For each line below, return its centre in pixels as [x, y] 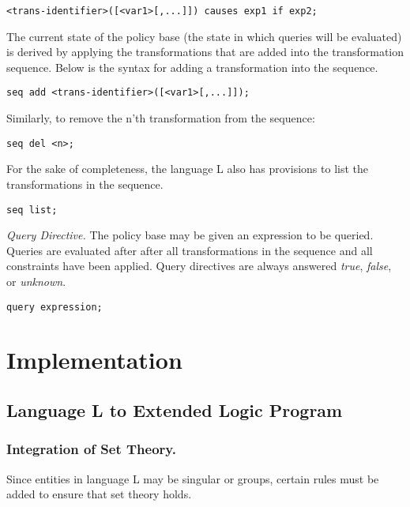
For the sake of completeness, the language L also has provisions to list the [187, 169]
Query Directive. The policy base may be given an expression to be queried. [190, 235]
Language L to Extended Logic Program [175, 409]
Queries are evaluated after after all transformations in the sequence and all [190, 250]
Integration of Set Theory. [91, 449]
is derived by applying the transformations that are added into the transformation [205, 52]
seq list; [32, 210]
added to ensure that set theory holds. [99, 494]
